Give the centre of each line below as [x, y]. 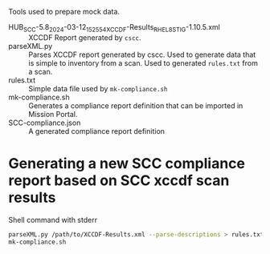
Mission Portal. [53, 114]
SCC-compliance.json [45, 123]
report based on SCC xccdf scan [119, 180]
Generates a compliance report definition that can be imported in [136, 105]
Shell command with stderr [53, 220]
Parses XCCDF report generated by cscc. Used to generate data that [142, 54]
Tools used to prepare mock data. [64, 12]
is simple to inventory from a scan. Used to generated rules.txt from [143, 62]
